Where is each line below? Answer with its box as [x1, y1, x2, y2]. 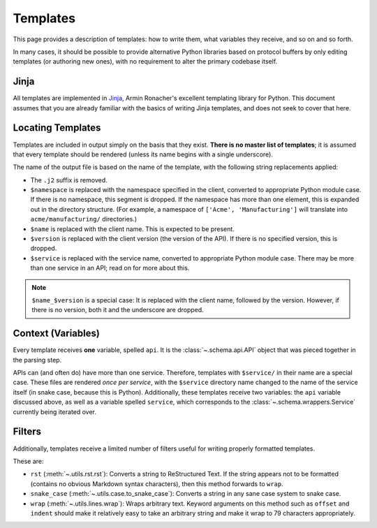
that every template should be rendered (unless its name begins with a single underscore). [13, 150, 274, 159]
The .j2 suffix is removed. [30, 175, 108, 184]
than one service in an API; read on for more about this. [30, 264, 190, 272]
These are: [13, 457, 45, 465]
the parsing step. [13, 355, 62, 364]
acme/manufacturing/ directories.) [30, 215, 138, 223]
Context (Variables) [13, 328, 101, 339]
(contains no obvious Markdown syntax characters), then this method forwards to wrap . [30, 479, 283, 488]
